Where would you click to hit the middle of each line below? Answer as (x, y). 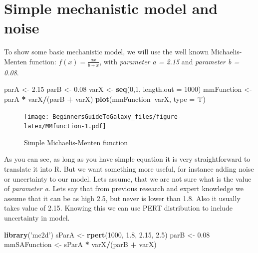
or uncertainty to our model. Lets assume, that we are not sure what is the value (128, 178)
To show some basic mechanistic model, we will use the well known (107, 52)
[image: (37, 117)
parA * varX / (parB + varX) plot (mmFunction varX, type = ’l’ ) (105, 99)
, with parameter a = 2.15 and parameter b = (169, 61)
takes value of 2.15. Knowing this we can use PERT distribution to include (118, 208)
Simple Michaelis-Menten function (76, 142)
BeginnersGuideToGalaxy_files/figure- (117, 117)
